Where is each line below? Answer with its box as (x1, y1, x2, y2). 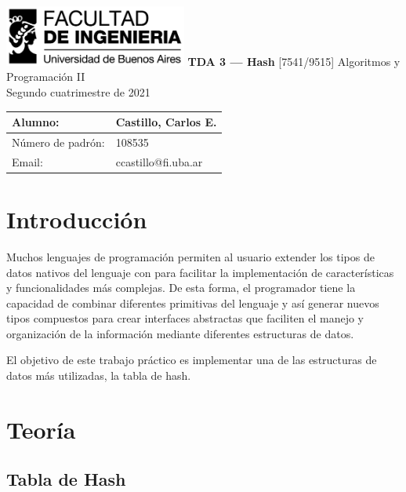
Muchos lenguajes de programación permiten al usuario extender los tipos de (6, 248, 375, 264)
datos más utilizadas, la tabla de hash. (6, 367, 191, 384)
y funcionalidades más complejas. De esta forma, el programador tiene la (6, 279, 356, 296)
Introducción (6, 202, 147, 235)
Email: (12, 153, 43, 169)
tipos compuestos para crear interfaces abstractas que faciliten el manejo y (6, 310, 364, 326)
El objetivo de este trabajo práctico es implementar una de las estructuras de (6, 352, 377, 368)
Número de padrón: (12, 133, 105, 150)
